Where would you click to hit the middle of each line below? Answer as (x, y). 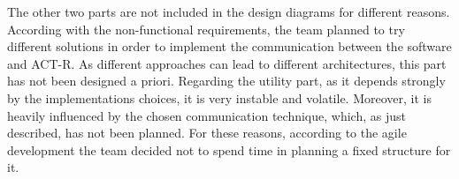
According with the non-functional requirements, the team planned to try (206, 29)
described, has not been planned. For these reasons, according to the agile (207, 133)
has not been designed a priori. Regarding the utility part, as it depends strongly (226, 81)
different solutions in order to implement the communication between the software (229, 46)
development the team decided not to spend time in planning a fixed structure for (229, 149)
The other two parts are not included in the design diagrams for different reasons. (229, 11)
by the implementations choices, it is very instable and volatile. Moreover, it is (219, 97)
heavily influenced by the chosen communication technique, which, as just (207, 115)
